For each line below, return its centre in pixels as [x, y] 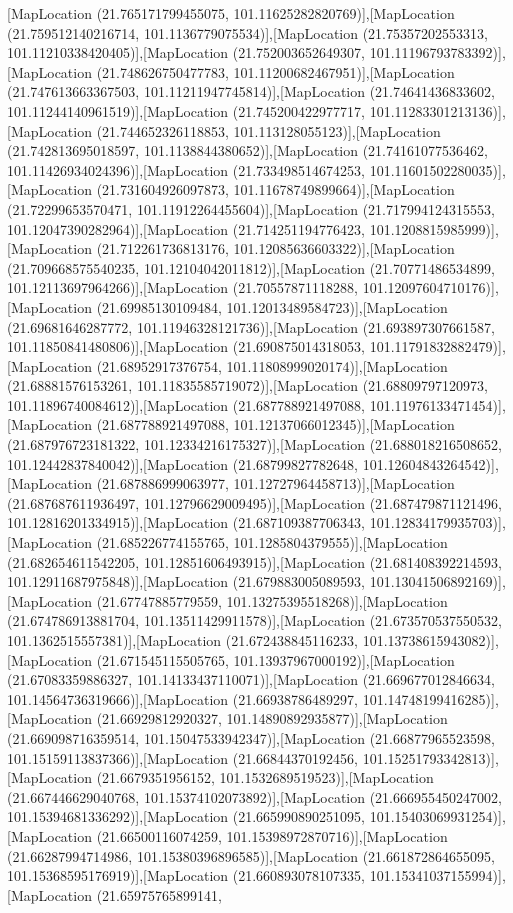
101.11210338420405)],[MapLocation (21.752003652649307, [186, 52]
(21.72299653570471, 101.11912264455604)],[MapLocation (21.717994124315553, [251, 208]
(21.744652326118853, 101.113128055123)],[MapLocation [268, 130]
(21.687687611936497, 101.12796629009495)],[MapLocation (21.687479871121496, [254, 502]
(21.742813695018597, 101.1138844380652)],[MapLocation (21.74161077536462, [247, 150]
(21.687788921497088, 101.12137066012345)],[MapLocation [275, 424]
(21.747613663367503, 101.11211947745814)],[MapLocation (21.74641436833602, [251, 91]
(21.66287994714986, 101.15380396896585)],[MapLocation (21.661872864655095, [251, 855]
